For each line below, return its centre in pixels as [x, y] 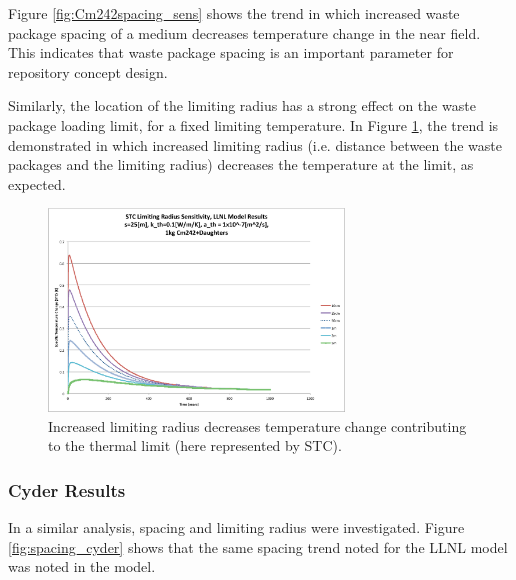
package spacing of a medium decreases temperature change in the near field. [244, 32]
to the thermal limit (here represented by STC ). [195, 445]
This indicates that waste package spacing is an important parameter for [231, 52]
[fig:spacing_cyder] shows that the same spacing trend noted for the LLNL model [258, 546]
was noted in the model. [82, 566]
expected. [37, 183]
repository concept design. [88, 71]
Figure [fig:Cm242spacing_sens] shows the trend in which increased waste [234, 13]
